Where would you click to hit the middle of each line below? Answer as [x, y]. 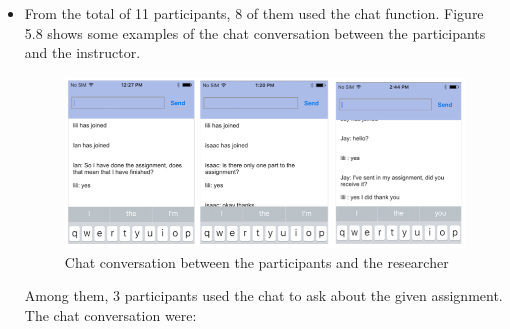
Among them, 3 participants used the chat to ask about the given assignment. [263, 295]
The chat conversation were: [110, 314]
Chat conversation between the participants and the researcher [256, 261]
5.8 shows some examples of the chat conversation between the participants [255, 32]
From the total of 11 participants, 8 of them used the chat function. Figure [254, 13]
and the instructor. [82, 52]
